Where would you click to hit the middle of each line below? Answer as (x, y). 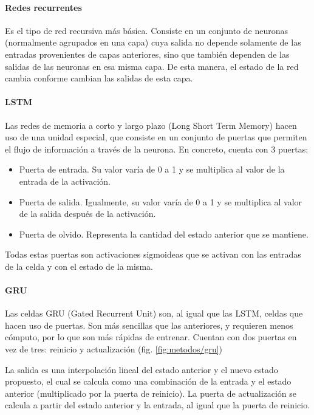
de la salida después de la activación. (87, 214)
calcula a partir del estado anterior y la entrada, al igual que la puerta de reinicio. (158, 405)
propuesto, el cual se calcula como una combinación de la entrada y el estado (148, 381)
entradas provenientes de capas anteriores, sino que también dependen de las (147, 54)
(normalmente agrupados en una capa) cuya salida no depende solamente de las (153, 42)
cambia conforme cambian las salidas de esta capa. (99, 78)
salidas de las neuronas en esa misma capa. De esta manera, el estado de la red (152, 66)
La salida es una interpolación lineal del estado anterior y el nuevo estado (142, 369)
